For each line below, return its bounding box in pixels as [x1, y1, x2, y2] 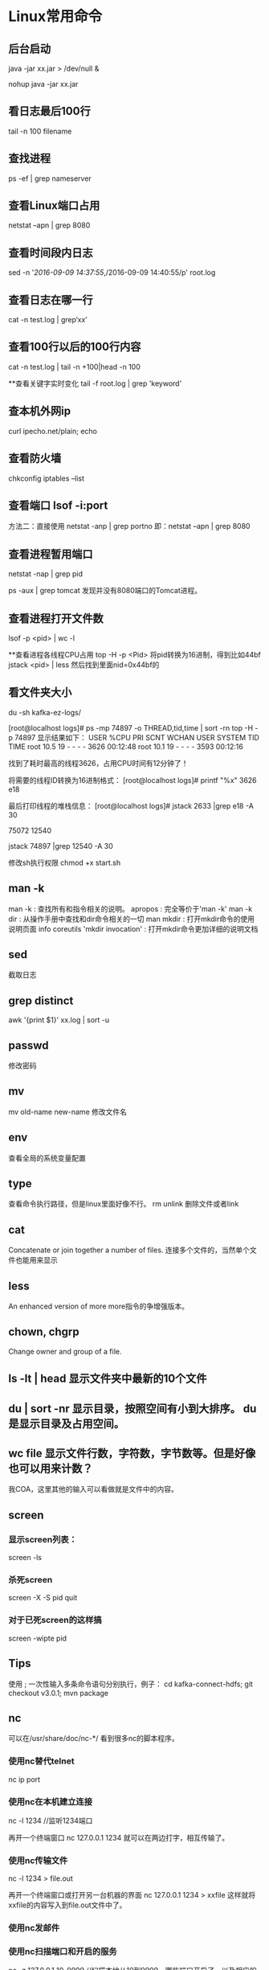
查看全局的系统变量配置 [8, 1153, 86, 1162]
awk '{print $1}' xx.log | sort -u [8, 1015, 110, 1025]
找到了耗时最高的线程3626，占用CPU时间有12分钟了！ [8, 758, 189, 768]
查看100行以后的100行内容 [8, 340, 141, 354]
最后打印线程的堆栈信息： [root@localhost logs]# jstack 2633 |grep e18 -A [8, 801, 255, 810]
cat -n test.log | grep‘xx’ [8, 315, 88, 325]
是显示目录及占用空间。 [8, 1416, 124, 1431]
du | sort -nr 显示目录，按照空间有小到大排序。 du [8, 1402, 257, 1415]
